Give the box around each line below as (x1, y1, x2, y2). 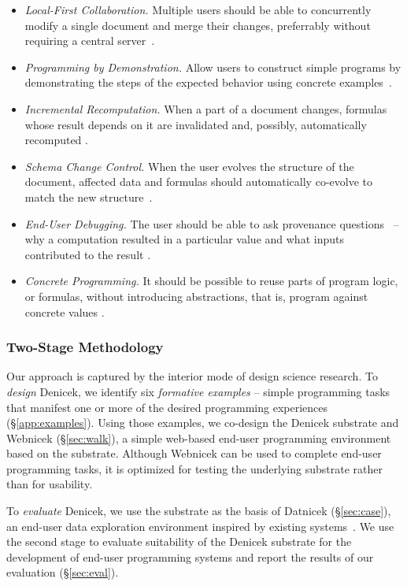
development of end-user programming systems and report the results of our (6, 548, 374, 565)
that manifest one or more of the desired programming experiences (6, 399, 328, 415)
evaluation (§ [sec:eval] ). (6, 564, 119, 580)
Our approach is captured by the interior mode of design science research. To (6, 368, 378, 384)
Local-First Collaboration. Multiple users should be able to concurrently (24, 2, 372, 17)
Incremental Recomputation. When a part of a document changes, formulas (24, 100, 387, 117)
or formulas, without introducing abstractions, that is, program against (24, 287, 368, 304)
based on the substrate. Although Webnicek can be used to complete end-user (6, 445, 382, 462)
